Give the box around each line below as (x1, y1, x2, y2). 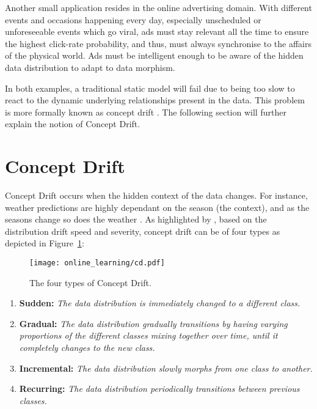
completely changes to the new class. (19, 341, 155, 354)
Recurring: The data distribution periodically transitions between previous (19, 382, 300, 395)
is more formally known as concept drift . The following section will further (5, 105, 286, 118)
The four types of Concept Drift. (29, 276, 151, 289)
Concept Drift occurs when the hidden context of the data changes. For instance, (5, 189, 308, 202)
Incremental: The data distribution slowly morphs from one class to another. (19, 361, 313, 374)
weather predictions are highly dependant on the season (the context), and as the (5, 201, 310, 213)
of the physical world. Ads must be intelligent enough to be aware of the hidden (5, 49, 304, 62)
